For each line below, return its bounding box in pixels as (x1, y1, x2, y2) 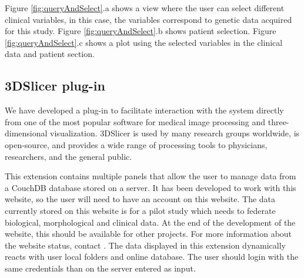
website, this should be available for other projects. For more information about (5, 227, 292, 240)
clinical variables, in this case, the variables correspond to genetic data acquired (5, 13, 292, 25)
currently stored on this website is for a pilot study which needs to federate (5, 204, 276, 216)
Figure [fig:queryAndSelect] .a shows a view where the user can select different (5, 2, 285, 14)
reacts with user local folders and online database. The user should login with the (5, 250, 299, 263)
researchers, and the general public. (5, 150, 132, 162)
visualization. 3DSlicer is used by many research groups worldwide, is (50, 127, 300, 139)
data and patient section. (5, 48, 95, 60)
